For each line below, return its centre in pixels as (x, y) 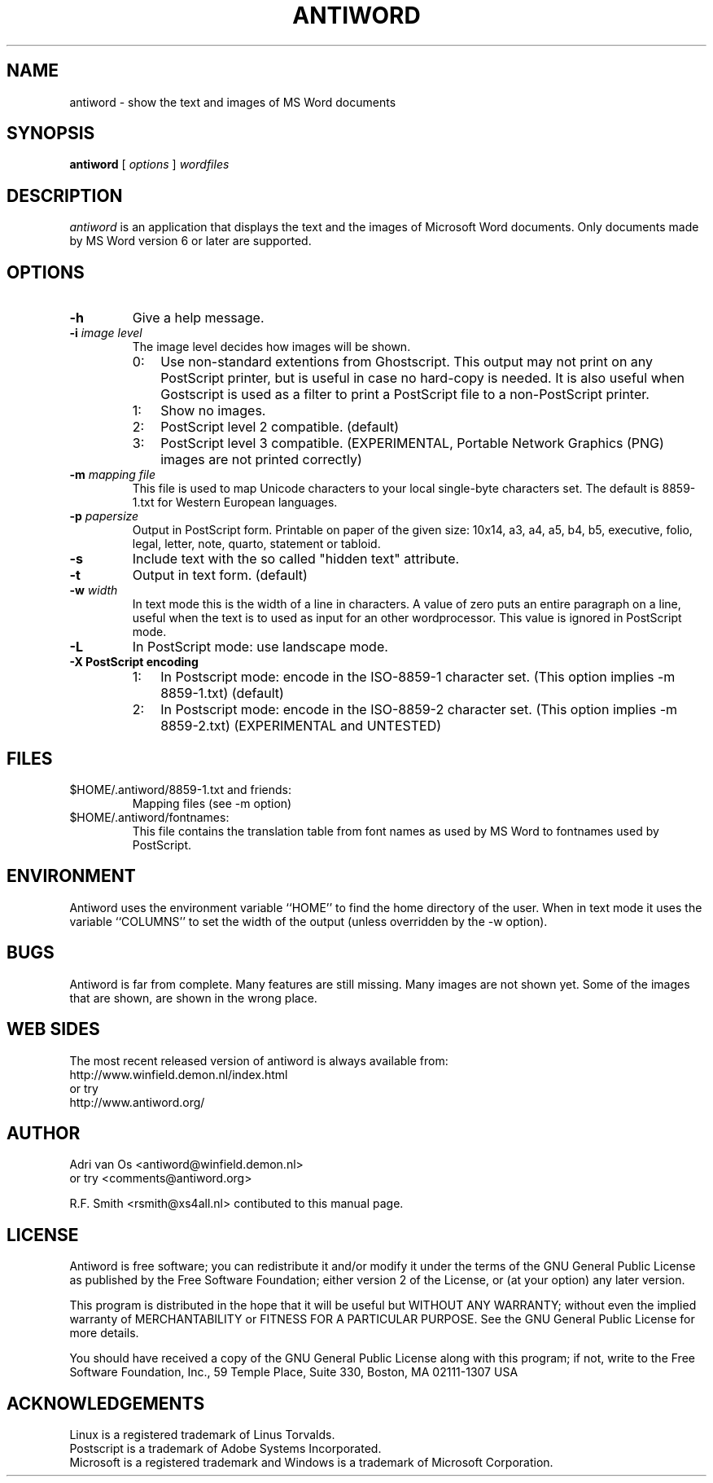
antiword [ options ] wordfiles (149, 165)
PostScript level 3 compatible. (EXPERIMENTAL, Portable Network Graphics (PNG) (412, 443)
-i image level (106, 333)
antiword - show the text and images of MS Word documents (233, 102)
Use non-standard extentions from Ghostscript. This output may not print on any (407, 362)
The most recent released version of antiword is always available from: (259, 1060)
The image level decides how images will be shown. (271, 347)
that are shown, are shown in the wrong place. (193, 998)
